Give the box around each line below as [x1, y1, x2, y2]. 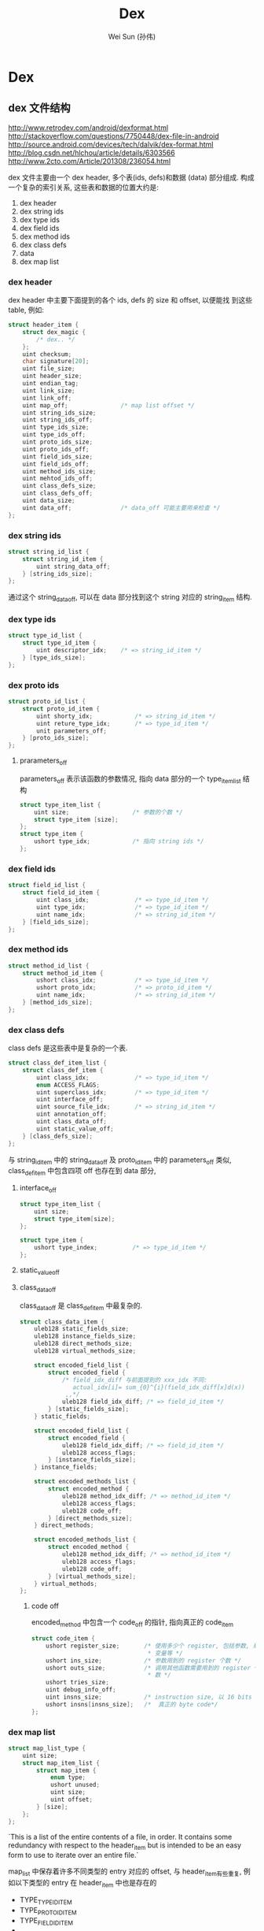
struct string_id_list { [8, 548, 90, 555]
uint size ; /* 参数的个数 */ [34, 808, 183, 816]
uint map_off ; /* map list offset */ [22, 401, 195, 410]
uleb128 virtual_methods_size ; [34, 1347, 137, 1355]
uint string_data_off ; [36, 563, 111, 570]
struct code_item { [31, 1635, 96, 1643]
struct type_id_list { [8, 632, 82, 640]
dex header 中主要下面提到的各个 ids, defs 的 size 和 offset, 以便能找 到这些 [8, 295, 253, 305]
